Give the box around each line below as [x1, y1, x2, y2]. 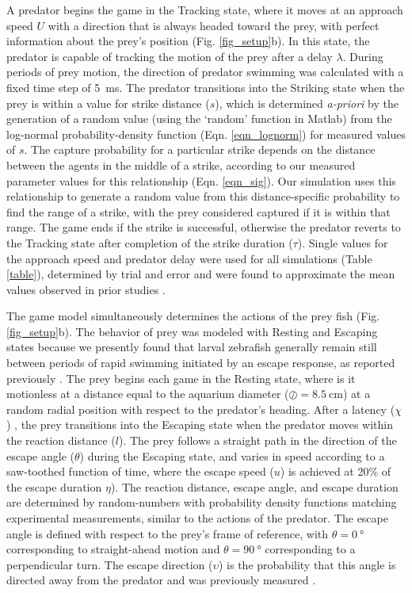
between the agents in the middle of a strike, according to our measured [6, 156, 356, 173]
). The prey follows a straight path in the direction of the [118, 432, 397, 449]
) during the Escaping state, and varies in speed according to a [79, 447, 385, 464]
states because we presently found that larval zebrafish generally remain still [6, 339, 377, 355]
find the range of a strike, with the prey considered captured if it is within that [6, 203, 391, 220]
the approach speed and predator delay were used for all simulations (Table [6, 250, 372, 266]
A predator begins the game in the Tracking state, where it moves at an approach [6, 2, 403, 17]
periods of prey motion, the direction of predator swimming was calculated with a [6, 63, 404, 80]
